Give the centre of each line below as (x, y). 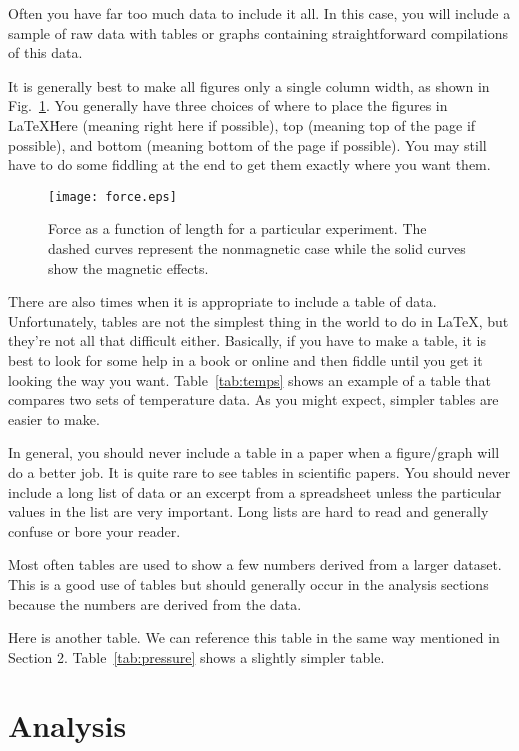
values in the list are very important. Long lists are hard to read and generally (248, 511)
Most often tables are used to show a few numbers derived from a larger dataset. (255, 564)
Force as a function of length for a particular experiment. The (237, 228)
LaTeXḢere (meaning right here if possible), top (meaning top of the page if (242, 124)
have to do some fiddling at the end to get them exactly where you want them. (249, 164)
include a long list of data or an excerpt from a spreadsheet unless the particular (255, 491)
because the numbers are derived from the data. (155, 603)
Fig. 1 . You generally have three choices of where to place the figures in (228, 105)
